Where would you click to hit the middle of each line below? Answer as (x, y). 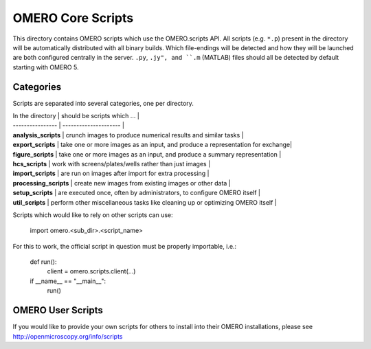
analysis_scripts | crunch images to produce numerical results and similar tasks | (128, 135)
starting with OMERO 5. (46, 67)
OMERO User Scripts (58, 310)
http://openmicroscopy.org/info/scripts (68, 336)
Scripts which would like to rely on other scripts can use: (93, 215)
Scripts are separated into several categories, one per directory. (103, 103)
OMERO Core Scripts (73, 18)
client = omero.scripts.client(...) (91, 271)
